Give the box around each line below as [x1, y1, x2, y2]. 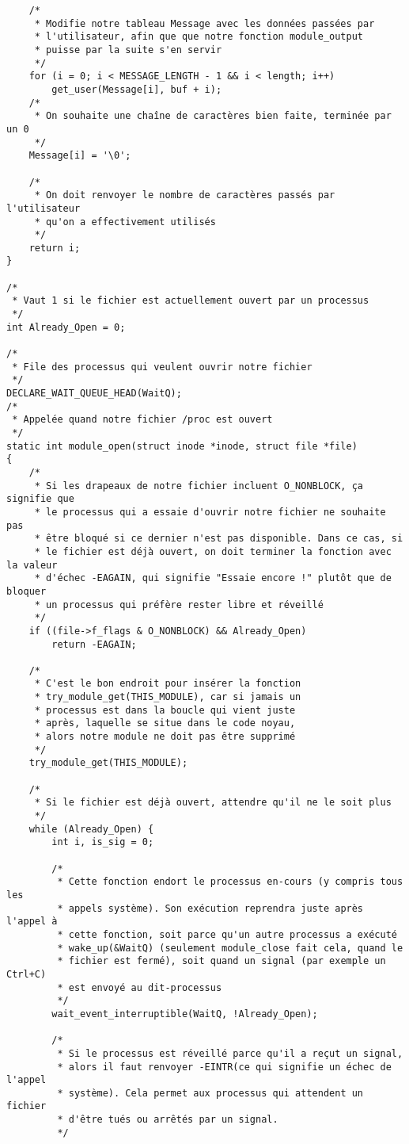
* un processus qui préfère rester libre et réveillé [34, 599, 324, 610]
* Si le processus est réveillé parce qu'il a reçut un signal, [57, 1047, 403, 1059]
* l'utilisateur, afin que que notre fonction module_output [34, 31, 364, 43]
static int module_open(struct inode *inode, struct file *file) [6, 440, 358, 452]
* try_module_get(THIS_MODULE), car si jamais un [34, 691, 301, 703]
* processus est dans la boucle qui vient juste [34, 704, 296, 716]
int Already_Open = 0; [6, 321, 126, 333]
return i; [28, 242, 81, 254]
